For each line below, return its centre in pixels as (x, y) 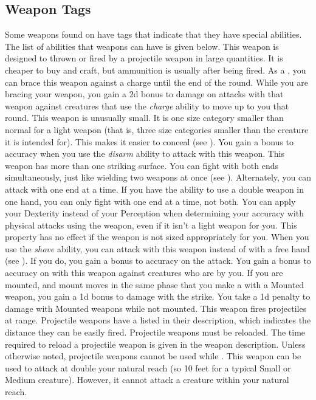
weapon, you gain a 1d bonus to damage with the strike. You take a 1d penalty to (158, 296)
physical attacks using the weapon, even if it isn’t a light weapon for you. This (151, 225)
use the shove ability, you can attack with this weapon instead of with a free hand (157, 248)
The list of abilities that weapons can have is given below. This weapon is (142, 46)
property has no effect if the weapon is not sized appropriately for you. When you (157, 237)
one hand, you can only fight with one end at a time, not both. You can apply (150, 201)
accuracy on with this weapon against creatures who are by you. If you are (144, 273)
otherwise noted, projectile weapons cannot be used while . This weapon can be (153, 356)
